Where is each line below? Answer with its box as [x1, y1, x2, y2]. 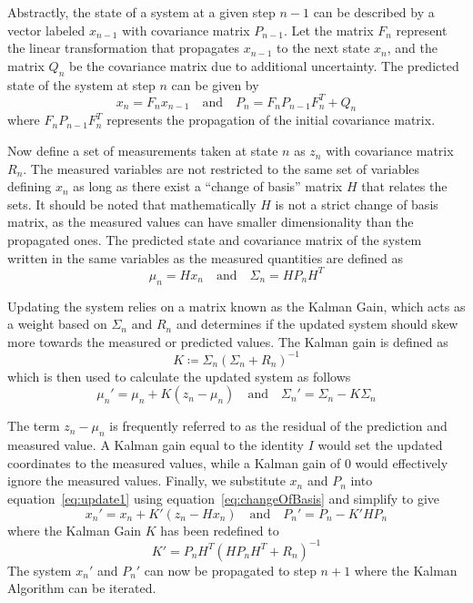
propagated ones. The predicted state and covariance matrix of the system [7, 230, 422, 250]
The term [7, 416, 60, 435]
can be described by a [313, 3, 435, 21]
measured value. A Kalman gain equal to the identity [7, 435, 305, 455]
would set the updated [317, 435, 443, 455]
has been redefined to [160, 520, 279, 539]
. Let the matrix [283, 20, 374, 39]
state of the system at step [7, 75, 156, 94]
